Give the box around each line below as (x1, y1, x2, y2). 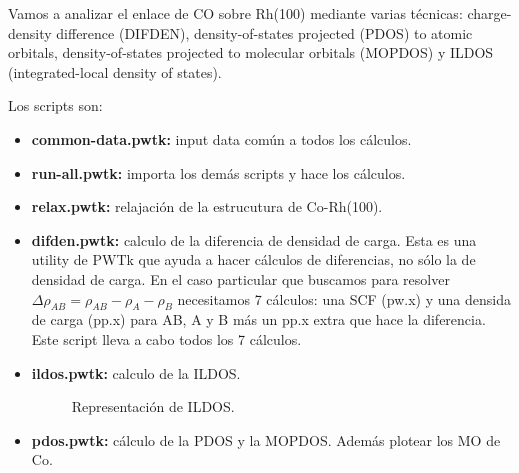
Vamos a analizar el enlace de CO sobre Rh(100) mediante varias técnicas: (8, 3, 463, 23)
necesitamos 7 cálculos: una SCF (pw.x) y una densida (177, 288, 511, 309)
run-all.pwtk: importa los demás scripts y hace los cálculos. (31, 162, 406, 183)
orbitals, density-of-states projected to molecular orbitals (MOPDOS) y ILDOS (8, 42, 494, 63)
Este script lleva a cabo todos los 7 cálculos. (31, 328, 302, 349)
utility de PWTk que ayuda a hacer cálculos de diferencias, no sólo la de (31, 249, 476, 270)
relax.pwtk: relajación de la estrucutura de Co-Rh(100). (31, 196, 383, 217)
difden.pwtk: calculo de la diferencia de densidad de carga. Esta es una (31, 229, 477, 250)
